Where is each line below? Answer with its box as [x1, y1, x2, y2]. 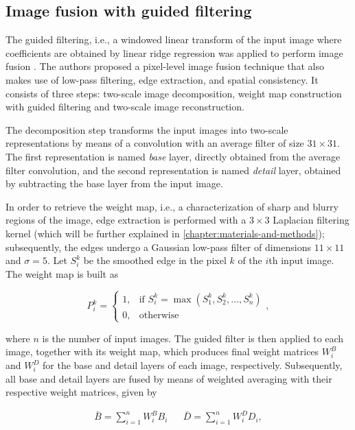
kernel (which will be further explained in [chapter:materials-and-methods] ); [5, 226, 325, 240]
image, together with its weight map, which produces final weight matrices [5, 344, 319, 359]
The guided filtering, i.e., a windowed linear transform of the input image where [5, 32, 342, 47]
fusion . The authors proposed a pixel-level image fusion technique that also [5, 59, 325, 73]
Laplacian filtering [273, 213, 350, 227]
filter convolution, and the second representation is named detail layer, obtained [5, 163, 341, 177]
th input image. [268, 253, 334, 267]
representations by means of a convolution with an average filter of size [5, 136, 304, 150]
